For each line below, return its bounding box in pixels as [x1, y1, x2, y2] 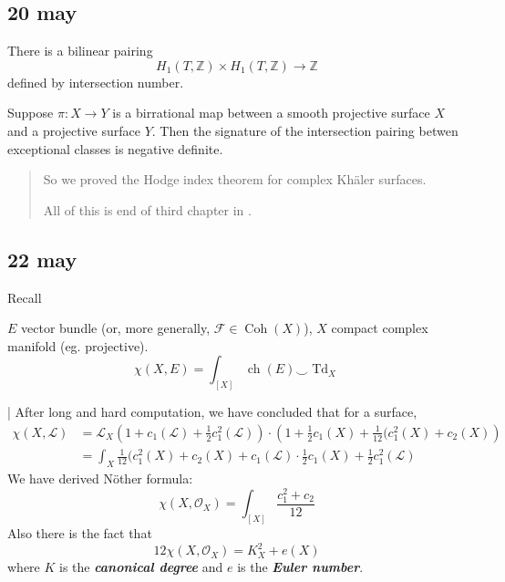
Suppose [7, 103, 54, 122]
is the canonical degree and [59, 557, 223, 577]
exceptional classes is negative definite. [7, 139, 223, 158]
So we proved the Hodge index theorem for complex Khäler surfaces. [43, 170, 427, 189]
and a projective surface [7, 120, 140, 140]
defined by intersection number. [7, 72, 184, 91]
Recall [7, 287, 42, 307]
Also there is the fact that [7, 524, 152, 543]
